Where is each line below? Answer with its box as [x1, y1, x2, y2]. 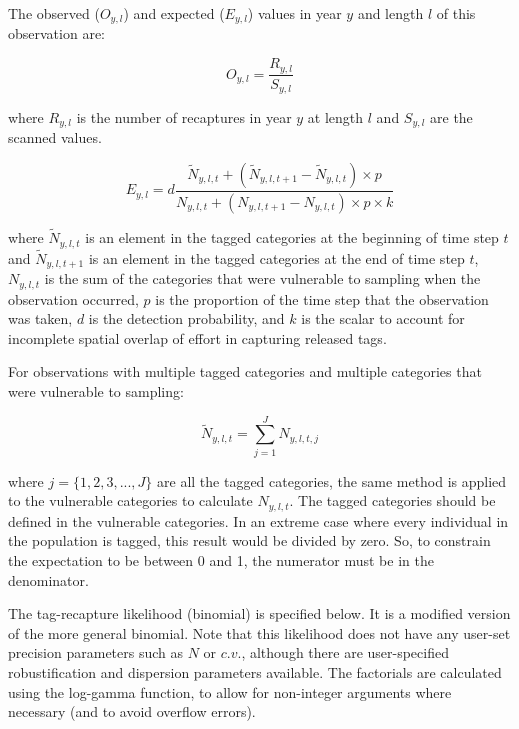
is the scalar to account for [301, 308, 465, 329]
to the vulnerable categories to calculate [8, 490, 253, 511]
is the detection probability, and [88, 308, 285, 329]
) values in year [247, 3, 342, 23]
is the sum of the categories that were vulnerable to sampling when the [44, 268, 481, 289]
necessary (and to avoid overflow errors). [8, 701, 256, 722]
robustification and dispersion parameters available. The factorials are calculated [8, 662, 502, 682]
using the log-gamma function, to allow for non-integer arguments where [8, 681, 452, 702]
